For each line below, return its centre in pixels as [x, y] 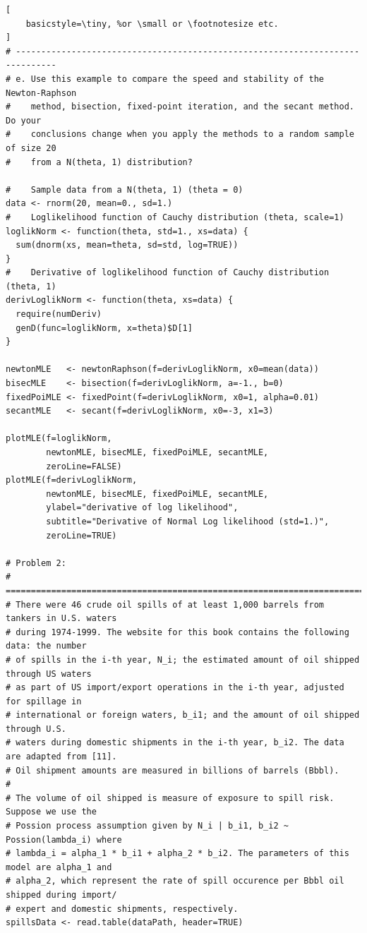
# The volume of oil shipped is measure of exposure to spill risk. [170, 798]
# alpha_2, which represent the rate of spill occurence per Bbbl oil [175, 881]
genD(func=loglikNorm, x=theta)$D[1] [104, 328]
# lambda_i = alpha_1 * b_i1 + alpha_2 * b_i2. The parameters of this [178, 854]
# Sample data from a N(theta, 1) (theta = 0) [125, 189]
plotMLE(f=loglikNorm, [59, 439]
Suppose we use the [51, 812]
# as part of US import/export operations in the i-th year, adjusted [175, 688]
